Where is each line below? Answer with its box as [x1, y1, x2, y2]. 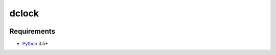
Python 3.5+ [22, 41, 49, 47]
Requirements [9, 27, 56, 36]
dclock [9, 8, 39, 19]
